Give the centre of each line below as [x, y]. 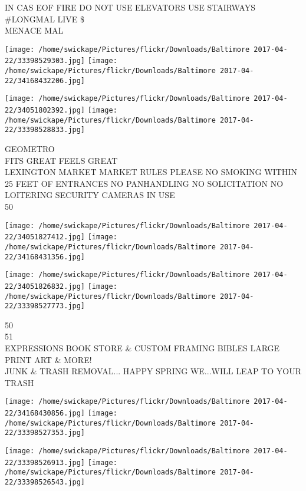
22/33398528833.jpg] [45, 130]
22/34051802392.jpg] [45, 111]
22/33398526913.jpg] [45, 462]
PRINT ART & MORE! [48, 359]
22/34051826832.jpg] [45, 286]
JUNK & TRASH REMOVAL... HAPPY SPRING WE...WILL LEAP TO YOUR [153, 371]
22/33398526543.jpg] [45, 482]
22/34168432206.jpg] [45, 80]
